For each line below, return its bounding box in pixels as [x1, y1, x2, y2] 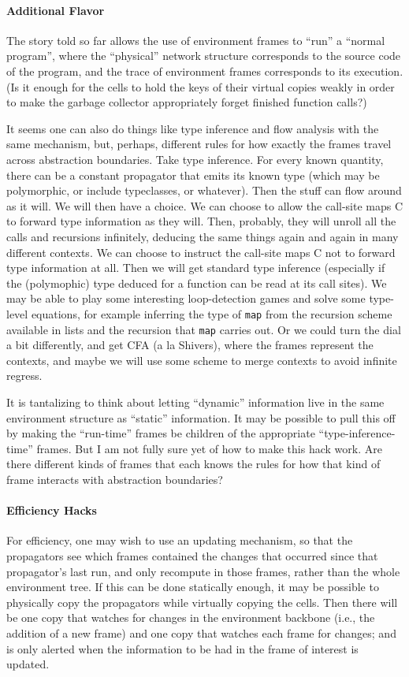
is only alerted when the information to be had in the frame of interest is [6, 640, 359, 657]
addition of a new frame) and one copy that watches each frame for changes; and [6, 624, 396, 641]
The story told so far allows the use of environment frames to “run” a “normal [6, 32, 385, 48]
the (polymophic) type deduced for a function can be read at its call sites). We [6, 274, 387, 291]
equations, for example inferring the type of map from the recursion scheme [31, 305, 392, 322]
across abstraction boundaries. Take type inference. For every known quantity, [6, 151, 384, 167]
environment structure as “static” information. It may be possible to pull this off [6, 409, 396, 426]
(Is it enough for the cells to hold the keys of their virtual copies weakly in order [6, 78, 395, 95]
